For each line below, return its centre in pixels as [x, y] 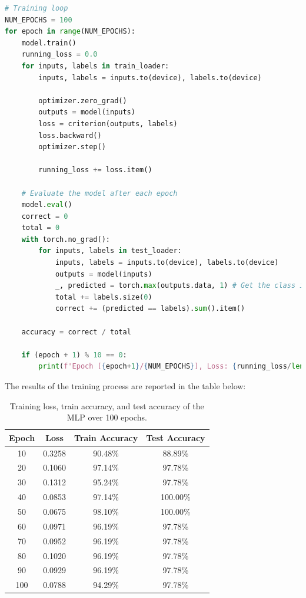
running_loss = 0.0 [59, 55]
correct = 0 [45, 216]
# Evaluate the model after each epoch [99, 193]
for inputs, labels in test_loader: [110, 251]
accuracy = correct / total [76, 332]
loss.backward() [70, 135]
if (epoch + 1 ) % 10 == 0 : [74, 355]
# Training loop [36, 8]
